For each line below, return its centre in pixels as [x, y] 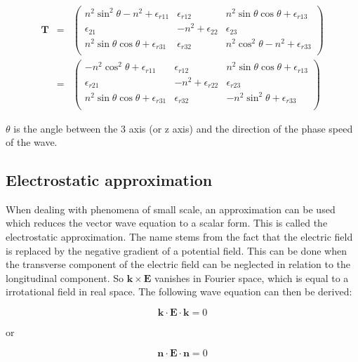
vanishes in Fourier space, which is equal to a [252, 277]
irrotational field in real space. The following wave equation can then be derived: [179, 291]
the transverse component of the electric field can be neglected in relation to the [178, 264]
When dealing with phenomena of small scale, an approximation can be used [171, 209]
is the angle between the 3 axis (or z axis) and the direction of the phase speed [183, 128]
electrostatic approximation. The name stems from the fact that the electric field [179, 237]
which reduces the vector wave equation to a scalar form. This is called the [167, 223]
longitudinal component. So [65, 277]
